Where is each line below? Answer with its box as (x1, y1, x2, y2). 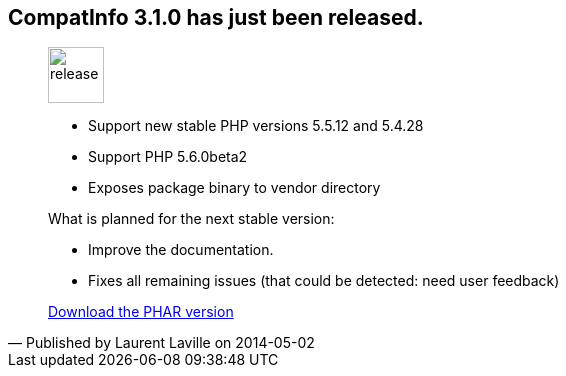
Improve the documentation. (88, 241, 274, 259)
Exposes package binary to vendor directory (88, 179, 381, 197)
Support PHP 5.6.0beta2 (88, 148, 248, 166)
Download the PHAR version (48, 303, 234, 321)
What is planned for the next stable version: (48, 210, 335, 228)
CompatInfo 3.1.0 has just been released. (8, 5, 424, 30)
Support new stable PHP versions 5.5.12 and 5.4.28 (88, 117, 424, 135)
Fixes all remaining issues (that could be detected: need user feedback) (88, 272, 560, 290)
